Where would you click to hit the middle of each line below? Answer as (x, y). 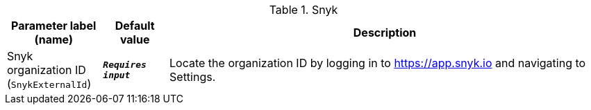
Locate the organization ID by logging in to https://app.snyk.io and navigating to (378, 63)
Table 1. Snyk (303, 10)
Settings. (193, 77)
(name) (53, 39)
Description (385, 33)
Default (135, 26)
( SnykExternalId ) (49, 84)
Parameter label (54, 26)
